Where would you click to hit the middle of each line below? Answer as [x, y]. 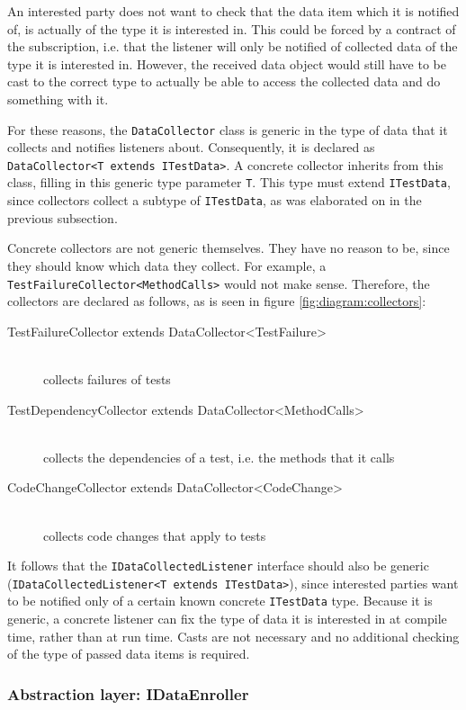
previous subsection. [63, 217]
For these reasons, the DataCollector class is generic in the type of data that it [228, 129]
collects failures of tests [107, 379]
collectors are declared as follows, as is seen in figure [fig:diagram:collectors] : [217, 301]
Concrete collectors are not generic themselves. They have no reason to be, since [229, 248]
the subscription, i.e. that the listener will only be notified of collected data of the [233, 46]
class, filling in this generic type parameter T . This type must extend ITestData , [229, 182]
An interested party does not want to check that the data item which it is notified [233, 11]
